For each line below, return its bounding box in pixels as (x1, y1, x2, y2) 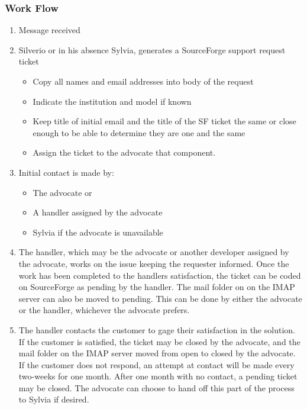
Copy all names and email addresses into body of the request (33, 75, 254, 87)
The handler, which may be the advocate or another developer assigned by (18, 246, 289, 258)
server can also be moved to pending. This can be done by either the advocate (18, 292, 302, 304)
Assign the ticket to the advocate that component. (33, 146, 216, 159)
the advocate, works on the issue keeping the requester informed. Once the (18, 257, 289, 269)
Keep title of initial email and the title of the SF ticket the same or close (33, 115, 296, 127)
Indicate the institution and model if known (33, 95, 192, 107)
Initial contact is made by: (18, 166, 114, 178)
